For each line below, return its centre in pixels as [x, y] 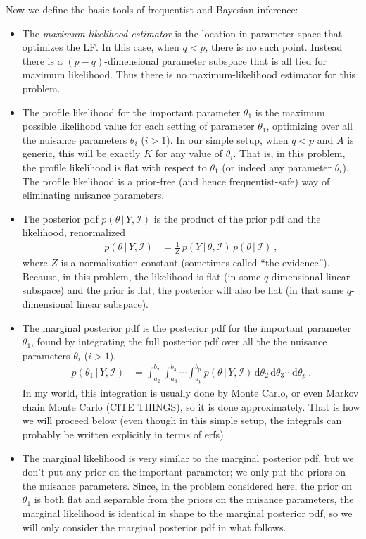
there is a [42, 60]
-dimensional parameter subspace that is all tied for [216, 60]
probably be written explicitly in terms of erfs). [124, 434]
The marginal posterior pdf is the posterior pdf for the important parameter [187, 327]
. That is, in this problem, [289, 153]
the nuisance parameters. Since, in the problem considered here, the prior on [187, 485]
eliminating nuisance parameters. [93, 195]
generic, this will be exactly [81, 153]
